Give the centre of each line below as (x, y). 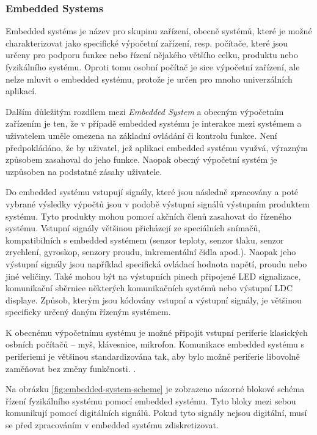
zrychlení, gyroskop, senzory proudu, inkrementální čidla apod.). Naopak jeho (151, 252)
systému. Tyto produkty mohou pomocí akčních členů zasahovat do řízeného (148, 216)
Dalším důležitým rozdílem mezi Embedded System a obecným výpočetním (145, 111)
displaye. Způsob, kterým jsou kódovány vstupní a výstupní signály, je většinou (154, 299)
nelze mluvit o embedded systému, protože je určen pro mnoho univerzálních (149, 79)
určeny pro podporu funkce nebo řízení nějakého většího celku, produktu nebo (152, 55)
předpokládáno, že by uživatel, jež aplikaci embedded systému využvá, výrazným (157, 147)
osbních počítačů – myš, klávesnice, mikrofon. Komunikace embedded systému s (155, 344)
